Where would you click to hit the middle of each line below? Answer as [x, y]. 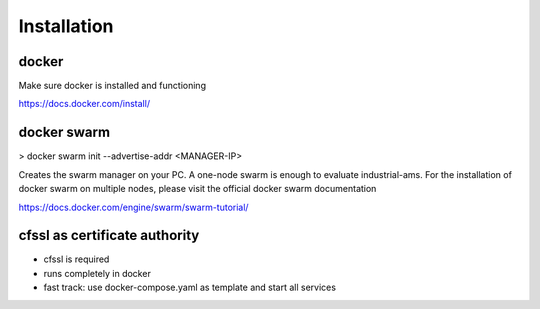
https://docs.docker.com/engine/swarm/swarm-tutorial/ [133, 207]
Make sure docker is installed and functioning [112, 86]
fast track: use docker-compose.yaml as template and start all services [190, 287]
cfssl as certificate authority [109, 235]
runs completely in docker [97, 273]
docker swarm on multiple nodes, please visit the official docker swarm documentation [197, 189]
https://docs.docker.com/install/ [84, 104]
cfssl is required [76, 259]
